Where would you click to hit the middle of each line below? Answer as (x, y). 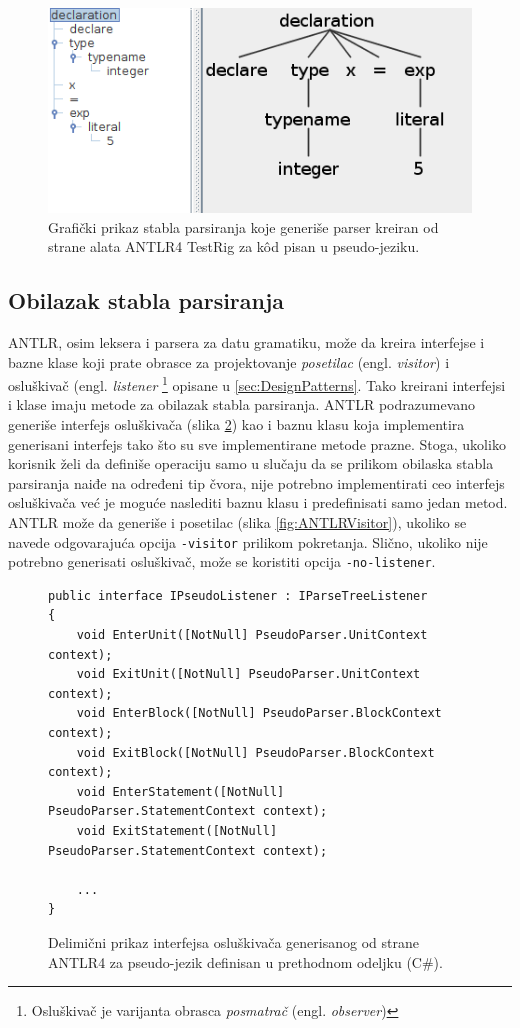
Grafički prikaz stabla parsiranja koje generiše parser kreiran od (243, 226)
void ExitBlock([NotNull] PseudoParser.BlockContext (255, 752)
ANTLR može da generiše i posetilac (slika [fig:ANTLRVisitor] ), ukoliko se (237, 521)
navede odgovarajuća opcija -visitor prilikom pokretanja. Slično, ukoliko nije (248, 541)
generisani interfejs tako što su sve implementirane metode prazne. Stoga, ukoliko (257, 443)
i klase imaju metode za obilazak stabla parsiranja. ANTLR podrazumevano (242, 404)
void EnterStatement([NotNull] (180, 791)
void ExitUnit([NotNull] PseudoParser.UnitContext (248, 674)
